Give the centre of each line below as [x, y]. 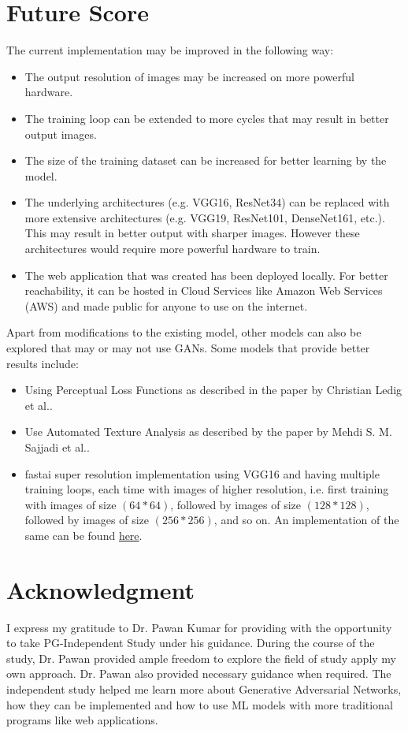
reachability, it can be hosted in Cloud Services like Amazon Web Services [204, 290]
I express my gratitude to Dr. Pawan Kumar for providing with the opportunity [199, 627]
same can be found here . [83, 535]
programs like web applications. [82, 720]
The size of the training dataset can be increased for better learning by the [206, 160]
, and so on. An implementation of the [306, 520]
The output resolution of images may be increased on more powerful [189, 76]
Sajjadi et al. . [57, 447]
